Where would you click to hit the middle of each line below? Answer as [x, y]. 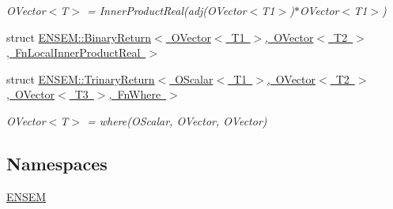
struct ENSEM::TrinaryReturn [81, 78]
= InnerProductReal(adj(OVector [166, 10]
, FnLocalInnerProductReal [74, 52]
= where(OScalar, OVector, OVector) [177, 120]
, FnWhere [135, 94]
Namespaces [57, 163]
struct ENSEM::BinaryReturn [79, 37]
